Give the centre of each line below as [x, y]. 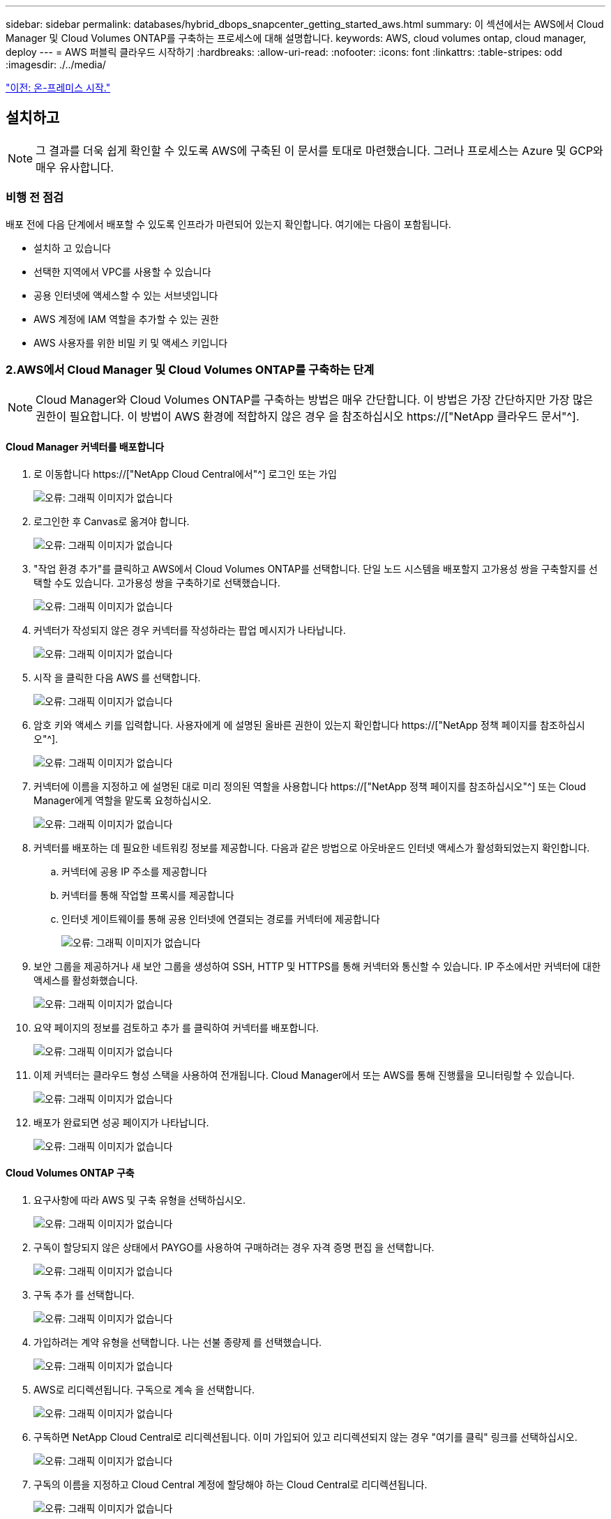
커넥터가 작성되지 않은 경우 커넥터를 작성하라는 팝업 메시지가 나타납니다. [190, 630]
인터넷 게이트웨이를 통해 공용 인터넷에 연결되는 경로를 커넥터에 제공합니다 [221, 919]
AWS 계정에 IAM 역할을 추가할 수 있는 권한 [126, 319]
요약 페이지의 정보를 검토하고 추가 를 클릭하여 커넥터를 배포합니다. [176, 1027]
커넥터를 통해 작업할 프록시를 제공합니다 [148, 895]
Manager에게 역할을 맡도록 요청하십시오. [122, 800]
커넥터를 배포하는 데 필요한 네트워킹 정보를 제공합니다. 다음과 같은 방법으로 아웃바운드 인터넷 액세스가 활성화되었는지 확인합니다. [312, 847]
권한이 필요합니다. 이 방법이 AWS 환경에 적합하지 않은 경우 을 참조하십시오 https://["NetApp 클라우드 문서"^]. [308, 417]
